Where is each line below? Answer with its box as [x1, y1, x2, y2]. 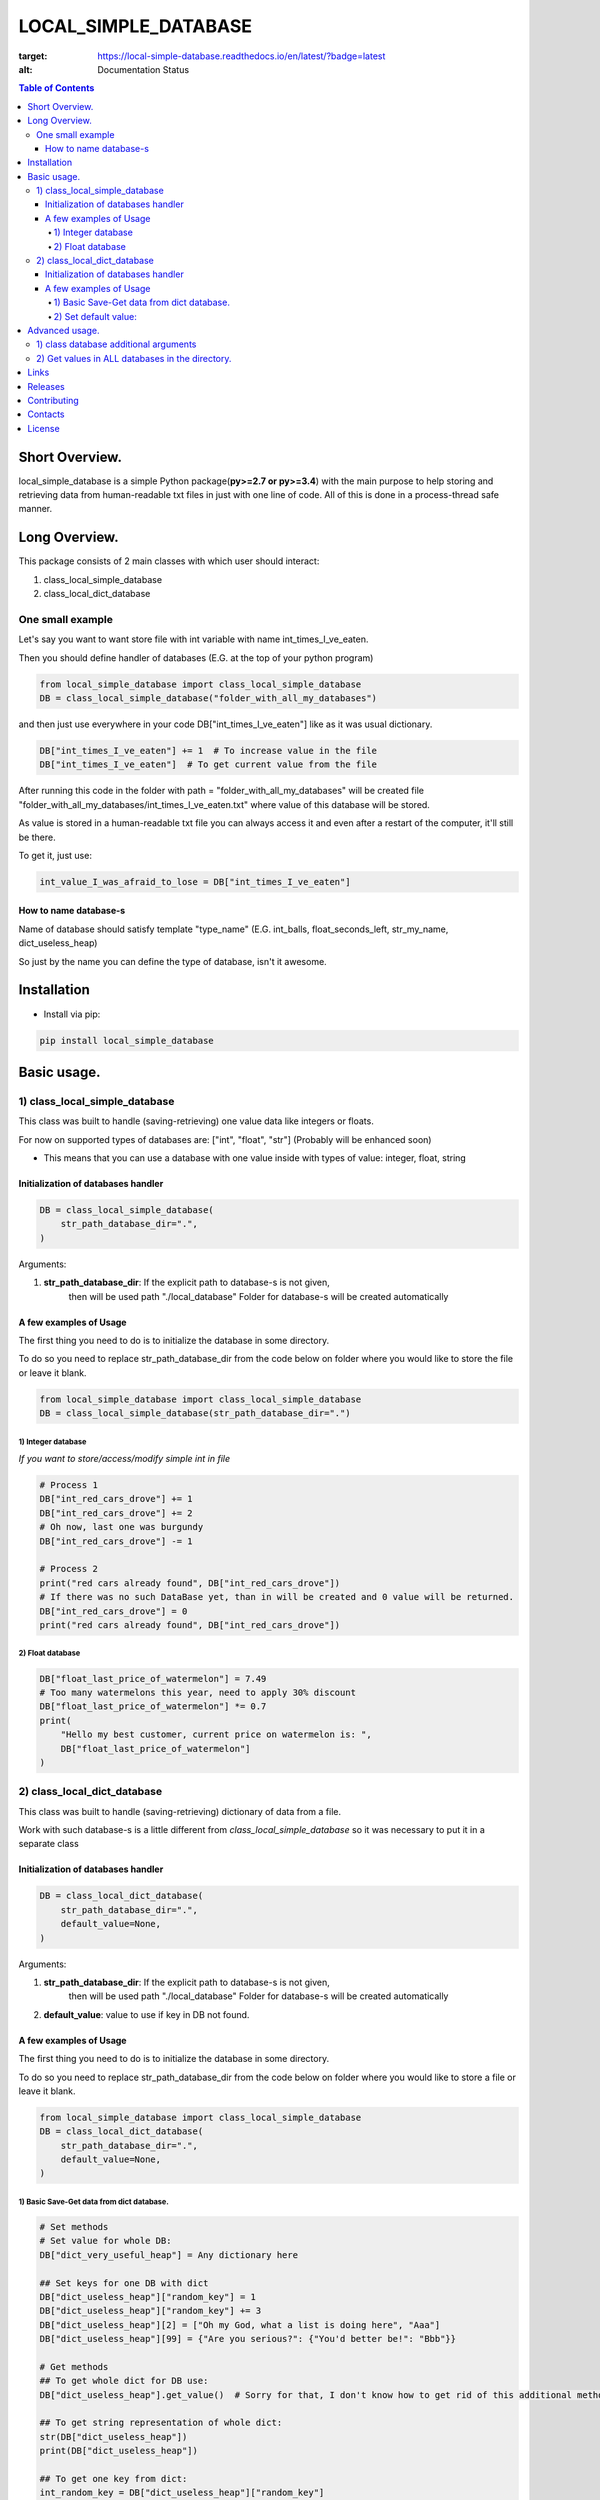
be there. [18, 831, 56, 843]
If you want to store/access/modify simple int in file [18, 1453, 230, 1465]
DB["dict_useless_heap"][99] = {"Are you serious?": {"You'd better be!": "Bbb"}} [39, 2333, 457, 2345]
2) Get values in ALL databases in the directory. [36, 352, 232, 364]
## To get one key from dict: [39, 2473, 188, 2485]
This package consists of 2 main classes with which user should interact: [18, 555, 320, 567]
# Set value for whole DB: [39, 2235, 172, 2247]
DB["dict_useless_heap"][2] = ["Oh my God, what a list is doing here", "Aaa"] [39, 2319, 441, 2330]
